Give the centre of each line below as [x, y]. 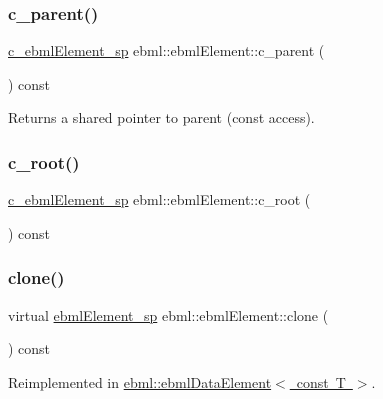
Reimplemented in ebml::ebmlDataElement [140, 381]
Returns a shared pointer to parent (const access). [161, 117]
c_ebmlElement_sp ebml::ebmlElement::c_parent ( [166, 50]
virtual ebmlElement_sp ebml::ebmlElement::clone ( [168, 314]
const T [321, 381]
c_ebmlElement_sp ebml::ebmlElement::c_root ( [159, 199]
